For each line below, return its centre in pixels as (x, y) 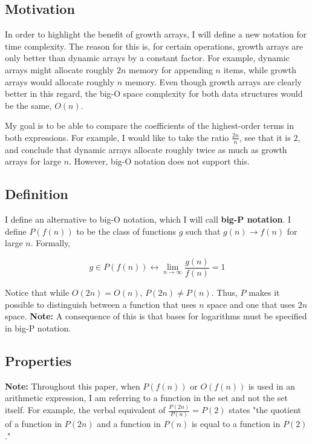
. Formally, (50, 243)
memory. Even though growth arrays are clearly (213, 81)
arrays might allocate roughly (60, 69)
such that (203, 231)
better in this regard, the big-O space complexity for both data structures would (154, 93)
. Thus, (224, 292)
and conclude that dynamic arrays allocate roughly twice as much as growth (146, 149)
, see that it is (265, 137)
